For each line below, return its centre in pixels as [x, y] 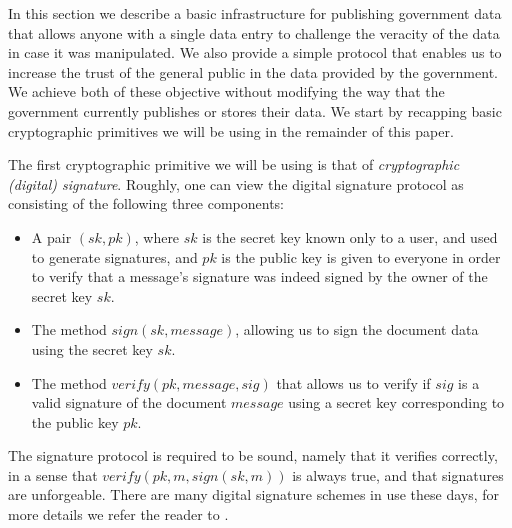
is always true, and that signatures [398, 474]
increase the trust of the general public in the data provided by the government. [253, 71]
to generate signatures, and [114, 256]
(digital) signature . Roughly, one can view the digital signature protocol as [236, 183]
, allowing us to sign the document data [357, 329]
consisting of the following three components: [146, 203]
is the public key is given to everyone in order [361, 256]
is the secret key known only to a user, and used [350, 236]
